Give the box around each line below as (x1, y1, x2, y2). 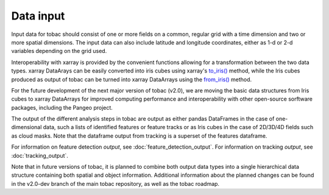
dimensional (11, 124, 42, 131)
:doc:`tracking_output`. (11, 152, 68, 159)
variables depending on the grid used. (11, 48, 107, 55)
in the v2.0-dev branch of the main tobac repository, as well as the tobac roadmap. (11, 180, 219, 187)
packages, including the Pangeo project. (11, 104, 113, 111)
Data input (11, 9, 65, 23)
